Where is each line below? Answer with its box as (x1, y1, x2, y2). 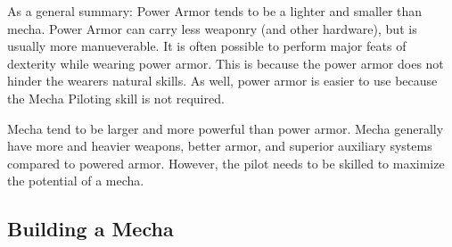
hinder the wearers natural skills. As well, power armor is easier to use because (7, 71, 438, 90)
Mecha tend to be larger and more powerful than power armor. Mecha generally (7, 119, 444, 137)
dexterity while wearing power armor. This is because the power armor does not (7, 54, 444, 72)
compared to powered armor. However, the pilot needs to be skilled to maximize (7, 153, 445, 172)
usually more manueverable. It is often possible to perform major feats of (7, 37, 407, 55)
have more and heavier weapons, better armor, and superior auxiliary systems (7, 136, 432, 155)
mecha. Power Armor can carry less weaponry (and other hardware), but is (7, 19, 417, 37)
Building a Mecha (7, 215, 174, 243)
